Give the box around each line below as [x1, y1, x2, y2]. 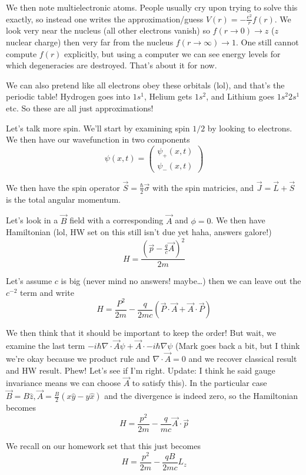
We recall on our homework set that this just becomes [6, 440, 201, 452]
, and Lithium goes [206, 90, 274, 103]
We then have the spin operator [6, 181, 120, 193]
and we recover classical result [188, 352, 297, 365]
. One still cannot [235, 36, 299, 48]
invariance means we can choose [6, 377, 121, 389]
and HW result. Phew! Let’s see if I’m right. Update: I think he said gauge [6, 364, 275, 376]
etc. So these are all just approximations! [6, 101, 154, 114]
